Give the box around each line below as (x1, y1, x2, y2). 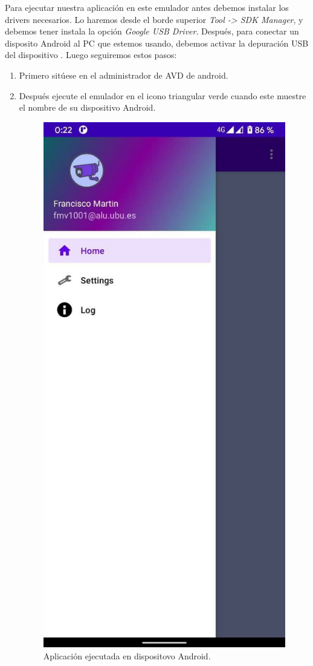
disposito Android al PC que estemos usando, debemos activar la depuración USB (5, 36, 309, 49)
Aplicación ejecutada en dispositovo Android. (43, 649, 211, 662)
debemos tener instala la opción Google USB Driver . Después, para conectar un (5, 25, 299, 38)
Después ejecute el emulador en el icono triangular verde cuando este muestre (19, 89, 306, 102)
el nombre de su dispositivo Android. (19, 101, 156, 114)
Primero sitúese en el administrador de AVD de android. (19, 68, 228, 81)
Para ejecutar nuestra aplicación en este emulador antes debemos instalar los (5, 1, 289, 13)
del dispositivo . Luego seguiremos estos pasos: (5, 48, 177, 61)
